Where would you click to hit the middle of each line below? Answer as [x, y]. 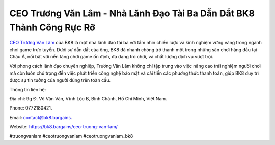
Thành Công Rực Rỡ [52, 27]
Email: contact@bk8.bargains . [41, 117]
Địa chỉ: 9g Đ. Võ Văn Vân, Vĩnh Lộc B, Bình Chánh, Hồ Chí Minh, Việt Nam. [88, 99]
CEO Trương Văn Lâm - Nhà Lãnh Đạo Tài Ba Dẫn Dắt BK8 [132, 13]
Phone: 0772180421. [31, 108]
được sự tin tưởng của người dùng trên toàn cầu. [60, 80]
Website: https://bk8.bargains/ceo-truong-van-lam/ [64, 127]
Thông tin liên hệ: [28, 89]
